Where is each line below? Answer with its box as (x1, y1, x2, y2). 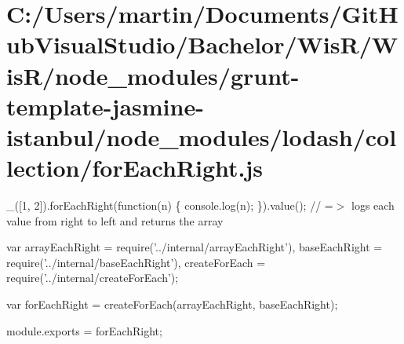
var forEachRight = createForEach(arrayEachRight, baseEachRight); (6, 296, 338, 313)
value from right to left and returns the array (6, 212, 224, 229)
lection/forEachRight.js (6, 152, 264, 184)
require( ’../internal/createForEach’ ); (6, 269, 179, 286)
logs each (351, 197, 395, 214)
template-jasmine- (6, 90, 204, 122)
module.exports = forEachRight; (6, 322, 162, 339)
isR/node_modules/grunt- (6, 59, 300, 91)
